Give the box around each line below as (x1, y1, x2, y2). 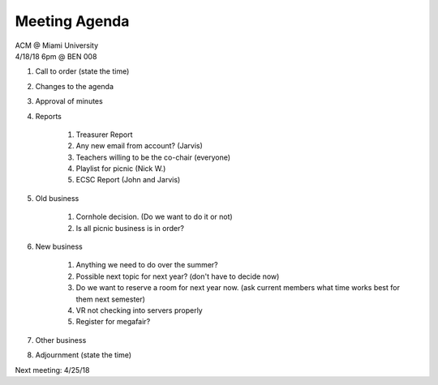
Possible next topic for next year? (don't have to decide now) (75, 272, 280, 281)
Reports (35, 111, 62, 121)
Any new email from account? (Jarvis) (75, 141, 203, 151)
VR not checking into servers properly (75, 305, 203, 315)
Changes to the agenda (35, 81, 114, 91)
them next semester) (75, 294, 146, 304)
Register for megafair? (75, 317, 151, 327)
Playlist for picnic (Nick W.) (75, 164, 166, 173)
